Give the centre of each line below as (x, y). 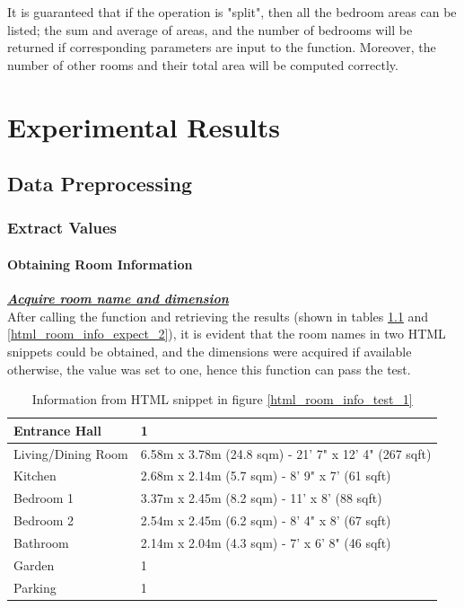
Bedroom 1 (44, 498)
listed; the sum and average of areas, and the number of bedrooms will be (210, 29)
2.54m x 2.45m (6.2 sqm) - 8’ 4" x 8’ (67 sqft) (266, 520)
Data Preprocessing (100, 184)
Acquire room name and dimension (118, 299)
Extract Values (62, 228)
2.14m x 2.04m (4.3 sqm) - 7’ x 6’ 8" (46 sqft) (266, 542)
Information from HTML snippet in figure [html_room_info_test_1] (222, 399)
